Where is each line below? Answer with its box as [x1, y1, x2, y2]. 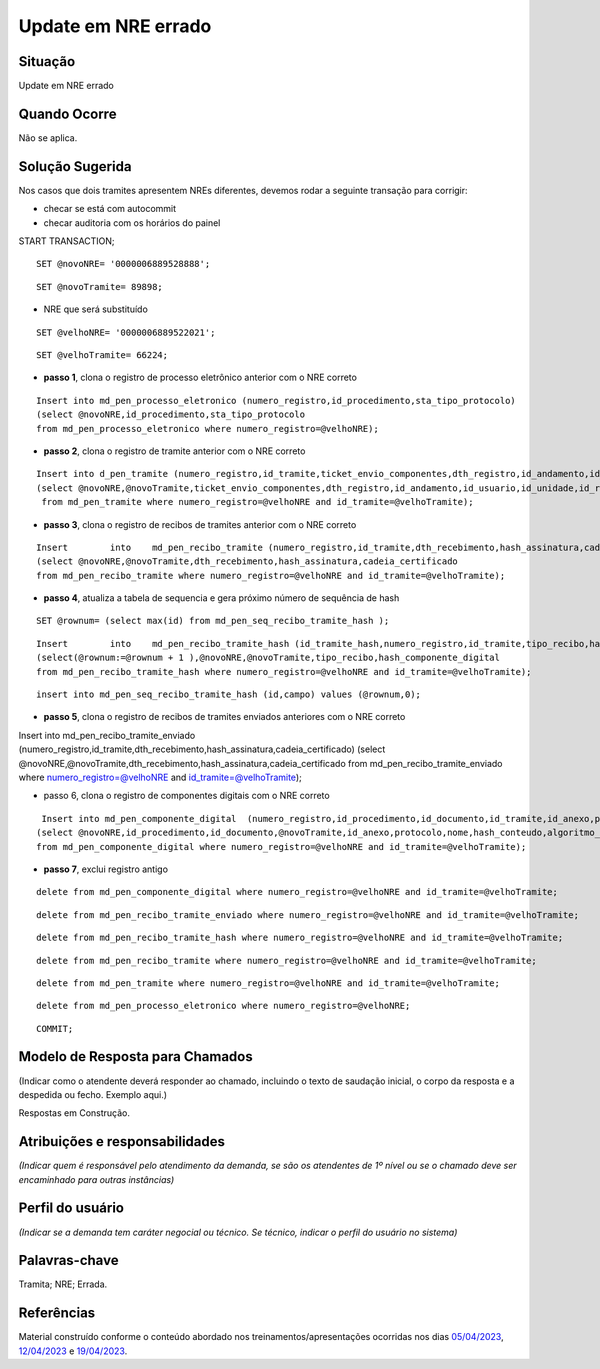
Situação [18, 53, 76, 70]
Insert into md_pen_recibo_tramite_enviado [18, 729, 196, 741]
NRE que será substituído [43, 303, 149, 315]
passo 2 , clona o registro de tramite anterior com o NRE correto [43, 445, 306, 457]
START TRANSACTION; [18, 235, 115, 247]
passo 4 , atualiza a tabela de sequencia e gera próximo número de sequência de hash [43, 592, 400, 604]
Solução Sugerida [18, 158, 132, 175]
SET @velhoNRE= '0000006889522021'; [36, 326, 216, 338]
